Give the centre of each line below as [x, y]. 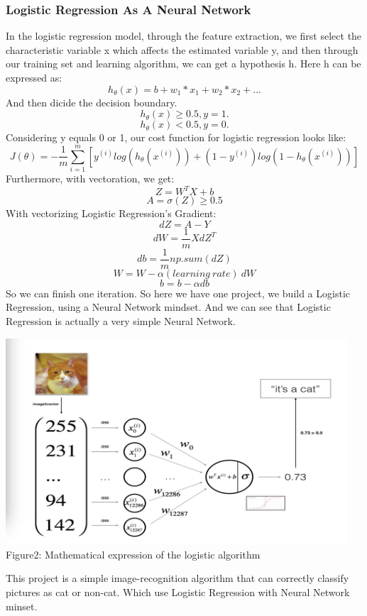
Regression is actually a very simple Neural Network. [121, 320]
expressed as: [34, 77]
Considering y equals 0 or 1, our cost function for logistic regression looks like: [176, 137]
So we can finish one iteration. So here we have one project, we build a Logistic [178, 293]
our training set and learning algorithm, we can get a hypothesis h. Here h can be [183, 64]
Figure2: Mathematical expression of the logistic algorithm [133, 554]
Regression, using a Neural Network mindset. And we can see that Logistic [168, 307]
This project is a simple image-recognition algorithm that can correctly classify [177, 578]
